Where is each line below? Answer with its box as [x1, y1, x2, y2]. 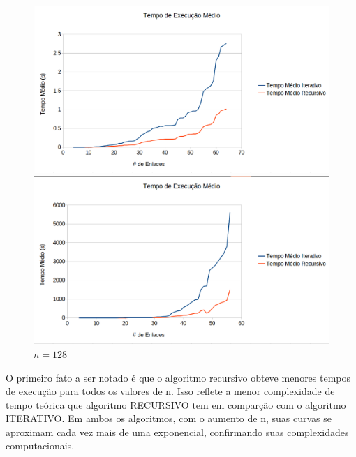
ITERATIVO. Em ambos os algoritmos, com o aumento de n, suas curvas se [6, 411, 332, 426]
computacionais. [6, 438, 75, 453]
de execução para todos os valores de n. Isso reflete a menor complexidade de [6, 384, 335, 398]
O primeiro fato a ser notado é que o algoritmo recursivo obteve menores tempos [6, 370, 351, 384]
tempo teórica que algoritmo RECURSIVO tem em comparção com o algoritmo [6, 397, 346, 412]
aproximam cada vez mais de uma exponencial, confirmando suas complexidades [6, 424, 349, 439]
